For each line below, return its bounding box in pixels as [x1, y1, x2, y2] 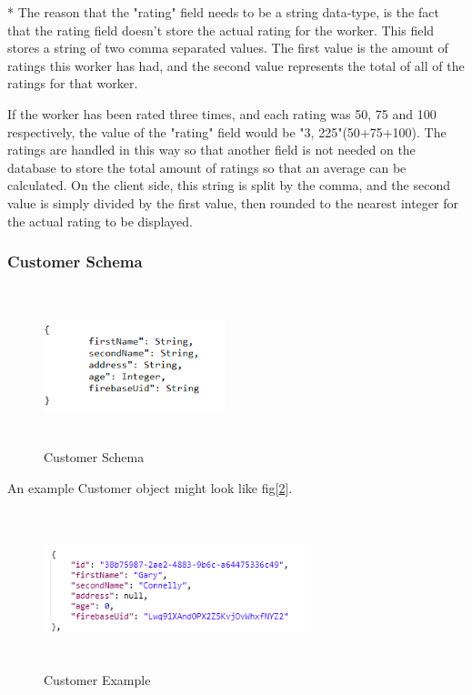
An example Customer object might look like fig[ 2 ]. [7, 478, 293, 497]
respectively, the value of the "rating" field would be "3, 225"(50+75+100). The [7, 122, 447, 141]
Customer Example [44, 670, 151, 690]
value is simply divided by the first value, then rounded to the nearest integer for [7, 193, 458, 212]
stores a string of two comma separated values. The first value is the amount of [7, 38, 448, 57]
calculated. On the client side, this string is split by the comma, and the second [7, 176, 450, 195]
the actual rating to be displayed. [7, 211, 193, 230]
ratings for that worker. [7, 74, 138, 93]
